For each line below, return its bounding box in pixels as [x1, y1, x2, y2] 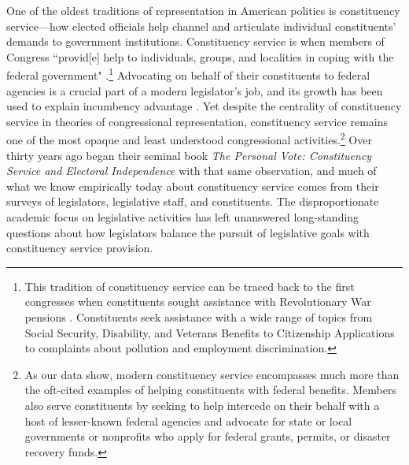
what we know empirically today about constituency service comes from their [6, 177, 379, 194]
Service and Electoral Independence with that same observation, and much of [6, 162, 377, 179]
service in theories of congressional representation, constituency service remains [6, 113, 389, 129]
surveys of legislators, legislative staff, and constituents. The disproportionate [6, 193, 379, 210]
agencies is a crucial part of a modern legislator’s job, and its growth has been [6, 82, 383, 99]
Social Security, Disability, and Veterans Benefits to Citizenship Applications [24, 324, 395, 340]
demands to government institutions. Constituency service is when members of [6, 33, 385, 50]
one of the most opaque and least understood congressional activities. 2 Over [6, 129, 372, 148]
